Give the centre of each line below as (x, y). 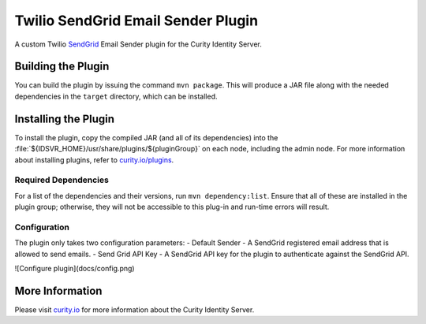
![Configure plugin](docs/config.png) (75, 268)
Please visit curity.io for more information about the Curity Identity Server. (135, 309)
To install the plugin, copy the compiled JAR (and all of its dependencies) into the (146, 137)
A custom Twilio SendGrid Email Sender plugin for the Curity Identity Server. (138, 44)
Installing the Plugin (64, 119)
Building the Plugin (62, 67)
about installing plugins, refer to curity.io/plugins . (94, 160)
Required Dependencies (62, 180)
